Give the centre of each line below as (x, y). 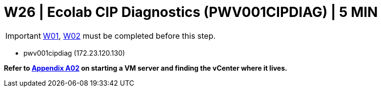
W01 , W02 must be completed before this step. (129, 36)
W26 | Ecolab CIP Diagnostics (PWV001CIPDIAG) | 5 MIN (191, 12)
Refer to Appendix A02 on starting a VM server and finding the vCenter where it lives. (146, 68)
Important (23, 36)
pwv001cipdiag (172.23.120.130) (74, 53)
